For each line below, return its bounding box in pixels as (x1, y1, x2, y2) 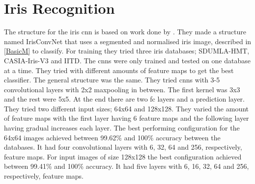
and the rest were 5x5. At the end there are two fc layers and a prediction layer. (4, 94, 245, 104)
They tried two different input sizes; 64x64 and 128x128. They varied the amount (4, 103, 249, 113)
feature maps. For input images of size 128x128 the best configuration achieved (4, 151, 242, 161)
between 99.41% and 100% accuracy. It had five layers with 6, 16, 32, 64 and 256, (4, 161, 249, 171)
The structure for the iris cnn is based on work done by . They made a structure (4, 26, 246, 37)
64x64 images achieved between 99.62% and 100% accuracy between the (4, 132, 221, 142)
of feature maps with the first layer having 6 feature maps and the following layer (4, 113, 249, 123)
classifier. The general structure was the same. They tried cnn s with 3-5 (4, 75, 220, 85)
